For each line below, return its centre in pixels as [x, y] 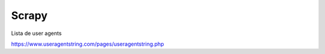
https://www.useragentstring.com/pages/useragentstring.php [88, 44]
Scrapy [29, 15]
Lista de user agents [36, 33]
